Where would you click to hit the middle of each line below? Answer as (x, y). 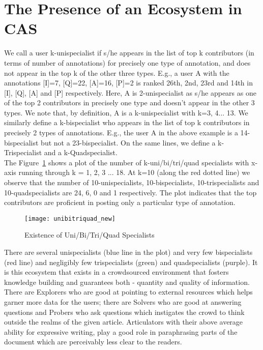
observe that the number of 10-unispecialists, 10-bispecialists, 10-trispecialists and (132, 182)
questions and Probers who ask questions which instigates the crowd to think (124, 312)
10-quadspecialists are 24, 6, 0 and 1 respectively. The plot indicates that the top (130, 192)
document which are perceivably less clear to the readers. (93, 342)
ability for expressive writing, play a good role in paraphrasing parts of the (121, 331)
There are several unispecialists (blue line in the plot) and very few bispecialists (128, 252)
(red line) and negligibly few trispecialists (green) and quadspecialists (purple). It (131, 262)
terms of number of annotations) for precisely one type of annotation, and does (127, 62)
